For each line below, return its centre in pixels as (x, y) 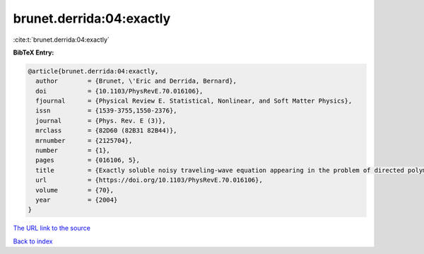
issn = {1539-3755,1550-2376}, (106, 111)
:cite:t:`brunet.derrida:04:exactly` (61, 40)
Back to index (33, 241)
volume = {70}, (75, 190)
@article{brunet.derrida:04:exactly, (93, 71)
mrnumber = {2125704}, (84, 140)
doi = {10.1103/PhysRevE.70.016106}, (119, 91)
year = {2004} (77, 200)
